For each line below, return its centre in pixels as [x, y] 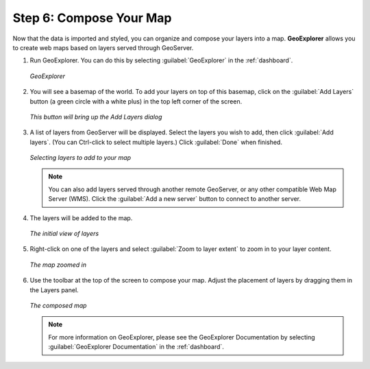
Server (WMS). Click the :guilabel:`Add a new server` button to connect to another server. [175, 199]
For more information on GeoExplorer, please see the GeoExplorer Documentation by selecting [182, 337]
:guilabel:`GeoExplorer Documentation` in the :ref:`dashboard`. [136, 347]
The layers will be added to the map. [81, 218]
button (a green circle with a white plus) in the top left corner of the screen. [136, 101]
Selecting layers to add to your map [81, 158]
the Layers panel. [54, 290]
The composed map [58, 305]
